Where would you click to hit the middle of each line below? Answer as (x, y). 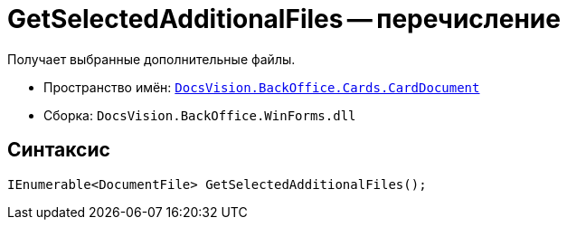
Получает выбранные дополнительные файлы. (151, 59)
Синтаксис (59, 150)
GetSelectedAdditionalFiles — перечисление (284, 19)
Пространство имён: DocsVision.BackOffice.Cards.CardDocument (262, 87)
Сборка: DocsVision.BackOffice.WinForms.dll (200, 115)
